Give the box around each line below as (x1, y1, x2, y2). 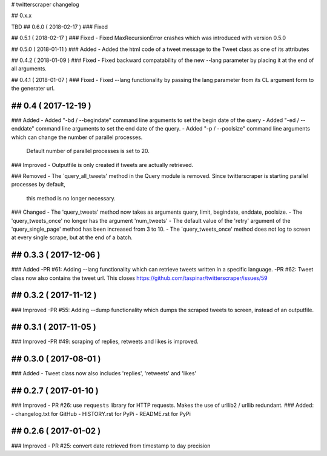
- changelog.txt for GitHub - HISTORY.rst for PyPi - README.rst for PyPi (11, 410, 191, 417)
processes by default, (11, 181, 66, 188)
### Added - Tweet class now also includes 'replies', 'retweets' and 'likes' (11, 370, 197, 377)
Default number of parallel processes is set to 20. (26, 148, 150, 155)
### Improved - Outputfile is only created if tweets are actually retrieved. (11, 161, 194, 168)
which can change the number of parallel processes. (11, 134, 143, 141)
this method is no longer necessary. (26, 194, 116, 202)
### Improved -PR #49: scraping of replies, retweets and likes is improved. (11, 338, 199, 345)
